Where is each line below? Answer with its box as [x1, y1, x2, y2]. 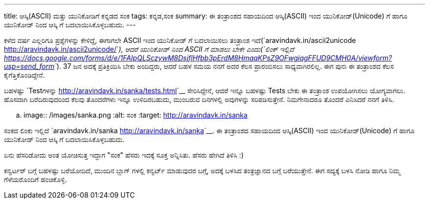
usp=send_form [4, 62, 55, 70]
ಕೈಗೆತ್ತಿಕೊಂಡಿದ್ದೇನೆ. [4, 71, 45, 79]
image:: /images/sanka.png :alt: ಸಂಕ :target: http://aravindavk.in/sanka [24, 111, 248, 119]
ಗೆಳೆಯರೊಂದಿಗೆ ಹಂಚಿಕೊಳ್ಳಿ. [4, 175, 67, 183]
